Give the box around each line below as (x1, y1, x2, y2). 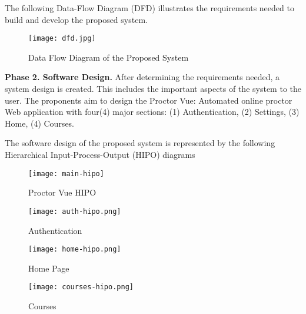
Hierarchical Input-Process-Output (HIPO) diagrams (5, 148, 195, 160)
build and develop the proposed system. (5, 13, 148, 25)
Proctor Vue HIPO (28, 186, 97, 199)
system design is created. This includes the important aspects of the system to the (5, 82, 301, 95)
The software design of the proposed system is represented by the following (5, 137, 275, 149)
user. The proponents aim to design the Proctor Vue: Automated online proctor (5, 94, 292, 106)
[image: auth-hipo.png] (28, 207, 121, 216)
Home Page (28, 262, 69, 274)
